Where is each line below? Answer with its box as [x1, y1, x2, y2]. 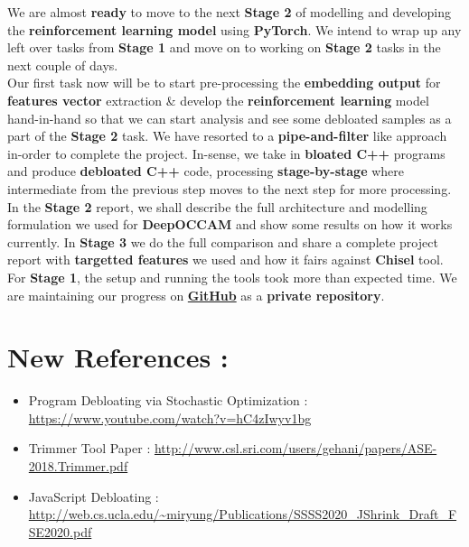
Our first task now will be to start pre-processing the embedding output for [7, 73, 441, 92]
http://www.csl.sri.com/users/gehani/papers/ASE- [154, 439, 437, 458]
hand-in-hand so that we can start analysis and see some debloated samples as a [7, 108, 452, 127]
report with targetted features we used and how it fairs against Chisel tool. [7, 250, 444, 269]
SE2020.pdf [28, 522, 92, 541]
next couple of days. [7, 55, 118, 74]
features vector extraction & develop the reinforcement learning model [7, 90, 429, 109]
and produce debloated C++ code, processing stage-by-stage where [7, 162, 405, 181]
